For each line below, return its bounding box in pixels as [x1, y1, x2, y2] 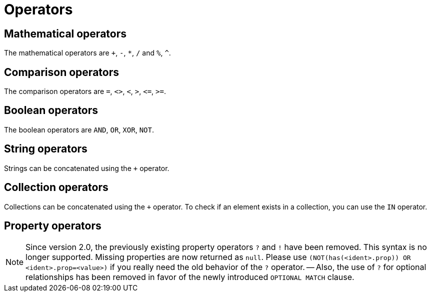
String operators [4, 142, 87, 155]
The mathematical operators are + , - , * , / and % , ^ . [4, 48, 171, 57]
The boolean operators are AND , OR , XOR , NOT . [4, 125, 154, 134]
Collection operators [4, 181, 108, 194]
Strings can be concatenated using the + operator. [4, 163, 169, 172]
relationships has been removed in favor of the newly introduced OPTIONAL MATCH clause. [25, 272, 354, 282]
